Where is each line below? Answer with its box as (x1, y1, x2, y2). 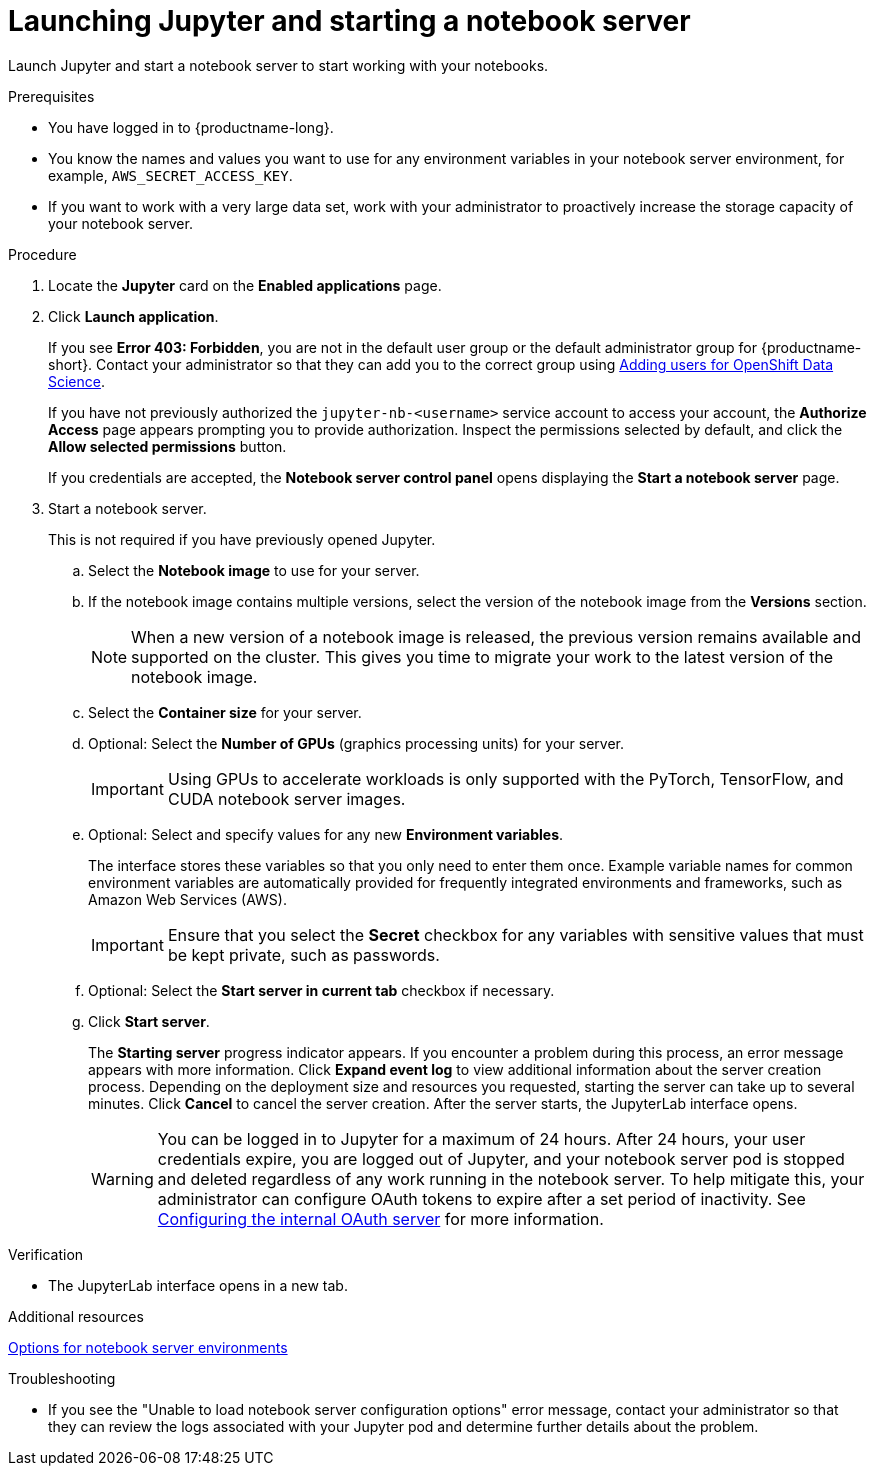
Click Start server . (88, 1012, 210, 1030)
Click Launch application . (48, 307, 219, 325)
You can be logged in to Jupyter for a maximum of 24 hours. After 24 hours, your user (157, 1128, 806, 1149)
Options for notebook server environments (8, 1338, 288, 1356)
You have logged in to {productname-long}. (48, 118, 334, 136)
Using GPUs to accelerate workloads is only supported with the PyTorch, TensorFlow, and (167, 768, 844, 789)
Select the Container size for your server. (88, 703, 362, 721)
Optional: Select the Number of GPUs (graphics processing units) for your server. (88, 734, 624, 752)
